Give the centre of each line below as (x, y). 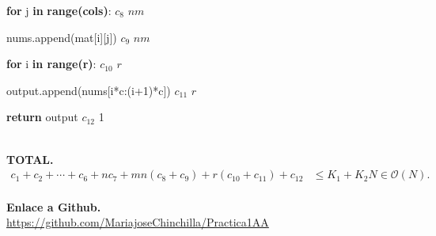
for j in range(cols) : (59, 10)
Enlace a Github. (54, 206)
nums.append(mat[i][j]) (62, 37)
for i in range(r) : (51, 64)
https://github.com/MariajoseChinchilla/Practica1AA (138, 222)
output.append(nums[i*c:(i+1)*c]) (89, 90)
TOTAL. (30, 159)
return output (42, 117)
